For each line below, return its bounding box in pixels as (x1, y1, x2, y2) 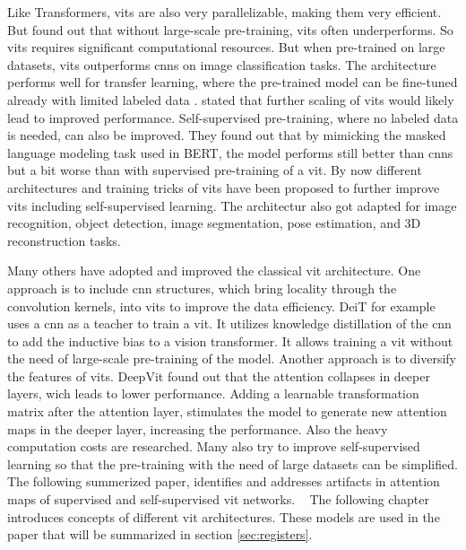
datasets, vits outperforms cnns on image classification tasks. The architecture (7, 55, 436, 74)
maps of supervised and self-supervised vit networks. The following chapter (7, 490, 429, 509)
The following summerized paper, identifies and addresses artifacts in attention (7, 472, 440, 491)
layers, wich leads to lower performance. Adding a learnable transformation (7, 384, 419, 403)
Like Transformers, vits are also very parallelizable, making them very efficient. (7, 3, 442, 21)
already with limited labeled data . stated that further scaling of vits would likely (7, 90, 454, 109)
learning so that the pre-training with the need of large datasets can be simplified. (7, 454, 458, 473)
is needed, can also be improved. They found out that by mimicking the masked (7, 126, 446, 144)
